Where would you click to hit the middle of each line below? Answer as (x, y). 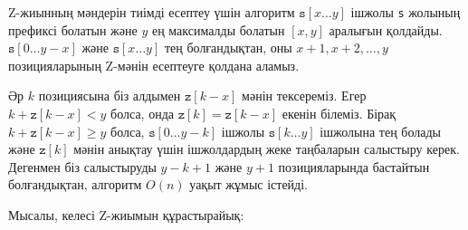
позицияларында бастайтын (354, 166)
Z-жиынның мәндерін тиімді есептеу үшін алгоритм (152, 12)
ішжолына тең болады (381, 131)
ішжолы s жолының (406, 12)
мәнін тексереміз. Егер (304, 96)
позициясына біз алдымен (110, 96)
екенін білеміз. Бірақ (339, 114)
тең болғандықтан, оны (228, 48)
